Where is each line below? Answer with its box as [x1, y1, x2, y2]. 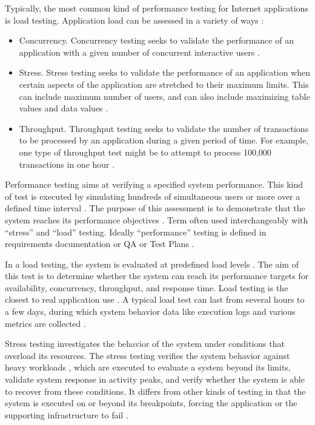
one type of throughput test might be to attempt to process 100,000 [19, 145, 271, 158]
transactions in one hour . [19, 157, 115, 170]
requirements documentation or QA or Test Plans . [5, 237, 194, 250]
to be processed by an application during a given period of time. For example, [19, 134, 309, 147]
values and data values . [19, 102, 108, 114]
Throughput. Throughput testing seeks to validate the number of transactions [19, 122, 309, 134]
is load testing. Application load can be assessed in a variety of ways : [5, 13, 264, 26]
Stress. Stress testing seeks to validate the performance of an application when [19, 66, 310, 79]
